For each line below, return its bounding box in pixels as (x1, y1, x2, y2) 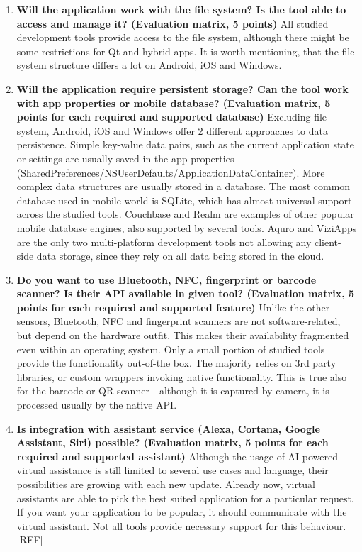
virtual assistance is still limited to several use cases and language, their (16, 463, 329, 478)
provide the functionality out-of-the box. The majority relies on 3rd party (16, 355, 336, 370)
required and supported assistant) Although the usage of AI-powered (16, 448, 339, 463)
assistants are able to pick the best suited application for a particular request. (16, 490, 354, 505)
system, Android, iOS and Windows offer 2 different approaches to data (16, 123, 328, 138)
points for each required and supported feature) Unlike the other (16, 299, 330, 314)
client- (314, 234, 341, 249)
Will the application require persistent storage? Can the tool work (16, 81, 349, 96)
